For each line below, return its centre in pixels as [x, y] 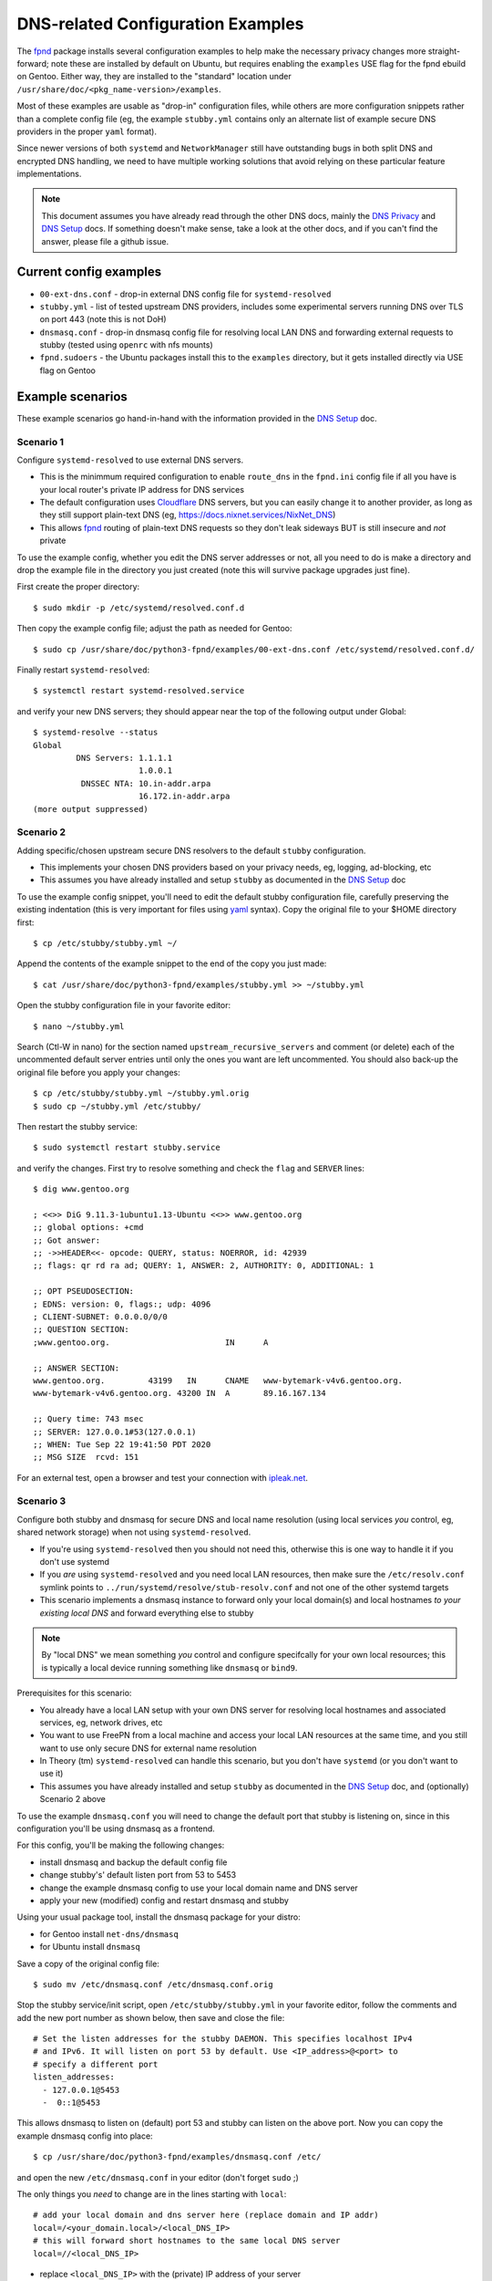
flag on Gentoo [67, 370]
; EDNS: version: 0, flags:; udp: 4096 [122, 1304]
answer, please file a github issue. [105, 241]
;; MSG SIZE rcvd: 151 [86, 1457]
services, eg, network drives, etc [101, 1722]
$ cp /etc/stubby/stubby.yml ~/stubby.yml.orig [141, 1094]
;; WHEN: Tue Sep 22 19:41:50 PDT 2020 [122, 1444]
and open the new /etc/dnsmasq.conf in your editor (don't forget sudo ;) [158, 2177]
